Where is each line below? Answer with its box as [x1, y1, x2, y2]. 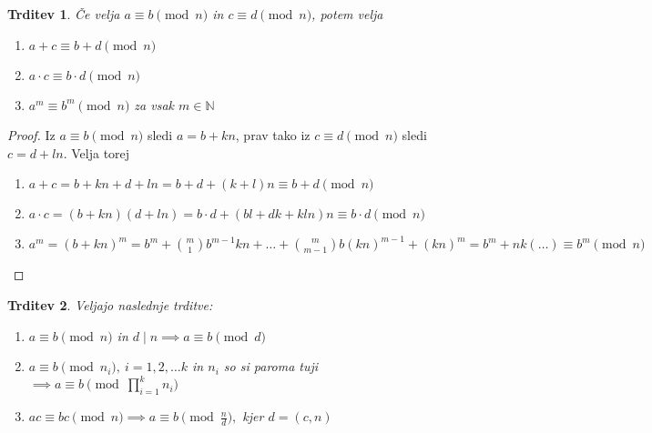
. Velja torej [63, 143, 130, 162]
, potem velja [311, 5, 383, 23]
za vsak [134, 95, 175, 114]
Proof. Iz [7, 126, 56, 145]
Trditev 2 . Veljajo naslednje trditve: [7, 295, 213, 314]
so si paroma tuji [223, 357, 319, 376]
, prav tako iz [235, 126, 311, 145]
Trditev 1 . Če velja [7, 5, 120, 23]
